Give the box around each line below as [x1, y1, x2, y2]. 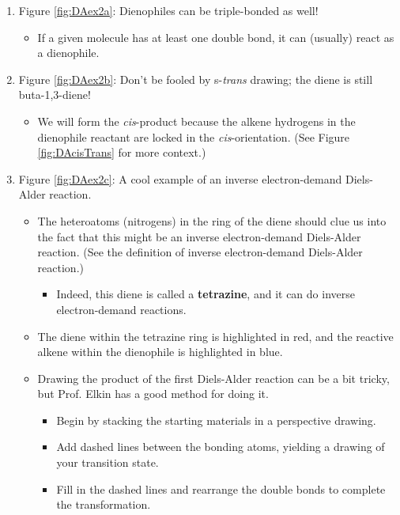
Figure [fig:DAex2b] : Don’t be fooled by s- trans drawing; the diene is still [18, 70, 373, 87]
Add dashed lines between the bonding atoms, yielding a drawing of [56, 438, 385, 455]
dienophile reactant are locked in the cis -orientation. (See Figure [37, 128, 350, 145]
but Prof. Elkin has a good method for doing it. [37, 385, 269, 402]
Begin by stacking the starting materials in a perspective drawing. [56, 411, 376, 428]
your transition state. [56, 454, 159, 471]
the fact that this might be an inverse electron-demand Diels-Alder [37, 228, 361, 244]
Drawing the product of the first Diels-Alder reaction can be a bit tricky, [37, 369, 390, 386]
